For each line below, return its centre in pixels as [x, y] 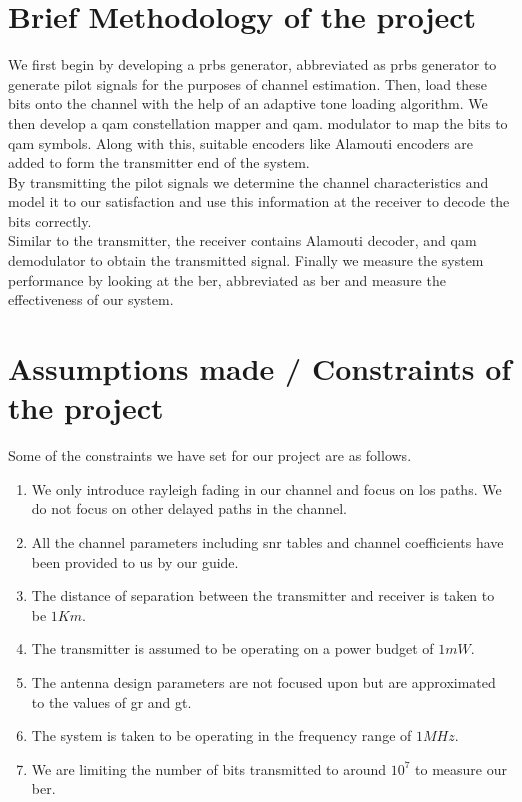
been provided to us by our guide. [135, 561]
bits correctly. [50, 220]
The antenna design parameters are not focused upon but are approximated [263, 681]
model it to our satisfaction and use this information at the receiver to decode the [259, 201]
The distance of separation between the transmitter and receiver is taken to [263, 595]
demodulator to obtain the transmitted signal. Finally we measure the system [246, 260]
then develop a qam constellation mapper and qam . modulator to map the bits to [258, 122]
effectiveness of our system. [91, 299]
